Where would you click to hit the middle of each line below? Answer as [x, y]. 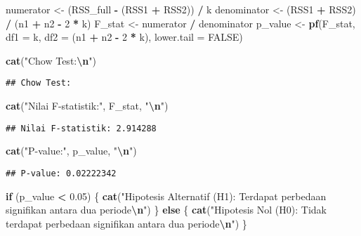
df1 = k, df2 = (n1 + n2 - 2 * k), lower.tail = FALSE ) [124, 37]
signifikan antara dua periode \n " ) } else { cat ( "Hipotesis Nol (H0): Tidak [166, 210]
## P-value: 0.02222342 [61, 173]
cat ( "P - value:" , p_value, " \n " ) [71, 151]
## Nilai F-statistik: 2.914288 [81, 128]
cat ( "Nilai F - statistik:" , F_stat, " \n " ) [87, 106]
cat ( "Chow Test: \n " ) [51, 60]
